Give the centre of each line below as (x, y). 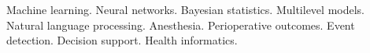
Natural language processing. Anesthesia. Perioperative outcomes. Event (181, 25)
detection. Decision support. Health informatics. (122, 40)
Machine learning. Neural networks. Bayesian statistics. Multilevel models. (185, 9)
